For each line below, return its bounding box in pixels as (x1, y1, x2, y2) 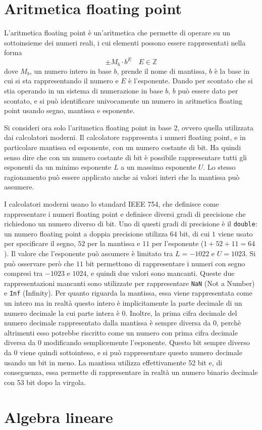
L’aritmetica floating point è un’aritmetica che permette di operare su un (4, 27, 231, 38)
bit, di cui (179, 228, 210, 238)
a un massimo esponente (121, 162, 196, 172)
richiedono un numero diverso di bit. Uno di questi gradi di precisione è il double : (4, 218, 257, 229)
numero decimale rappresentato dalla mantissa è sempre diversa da (4, 317, 211, 328)
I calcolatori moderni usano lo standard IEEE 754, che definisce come (4, 198, 219, 209)
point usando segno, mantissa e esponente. (4, 105, 135, 116)
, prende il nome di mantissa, (117, 65, 207, 76)
